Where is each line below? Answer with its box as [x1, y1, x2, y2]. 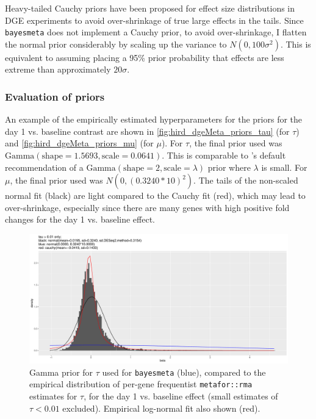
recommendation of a [5, 160, 84, 173]
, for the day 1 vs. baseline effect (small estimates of [84, 389, 278, 402]
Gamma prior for [29, 365, 93, 378]
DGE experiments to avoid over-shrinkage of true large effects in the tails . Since [5, 13, 304, 26]
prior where [207, 160, 251, 173]
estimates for [29, 389, 77, 402]
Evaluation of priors [5, 88, 105, 104]
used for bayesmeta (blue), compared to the [102, 365, 266, 378]
